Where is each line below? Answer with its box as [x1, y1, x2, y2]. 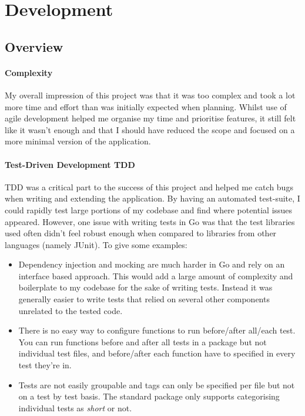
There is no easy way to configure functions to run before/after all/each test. [18, 324, 296, 336]
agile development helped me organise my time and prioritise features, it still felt [5, 112, 296, 124]
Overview [5, 37, 63, 55]
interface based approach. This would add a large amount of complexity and [18, 269, 293, 282]
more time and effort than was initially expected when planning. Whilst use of [5, 100, 287, 113]
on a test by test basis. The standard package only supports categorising [18, 390, 280, 402]
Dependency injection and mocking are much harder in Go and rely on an [18, 258, 285, 270]
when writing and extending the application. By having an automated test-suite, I [5, 192, 300, 204]
